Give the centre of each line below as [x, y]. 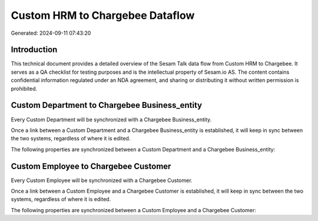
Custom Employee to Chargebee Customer [91, 166]
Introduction [34, 50]
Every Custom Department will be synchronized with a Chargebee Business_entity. [111, 119]
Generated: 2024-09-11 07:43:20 [51, 33]
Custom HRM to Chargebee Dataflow [103, 15]
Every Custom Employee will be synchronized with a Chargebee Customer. [102, 180]
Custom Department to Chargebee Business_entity [107, 105]
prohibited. [24, 88]
